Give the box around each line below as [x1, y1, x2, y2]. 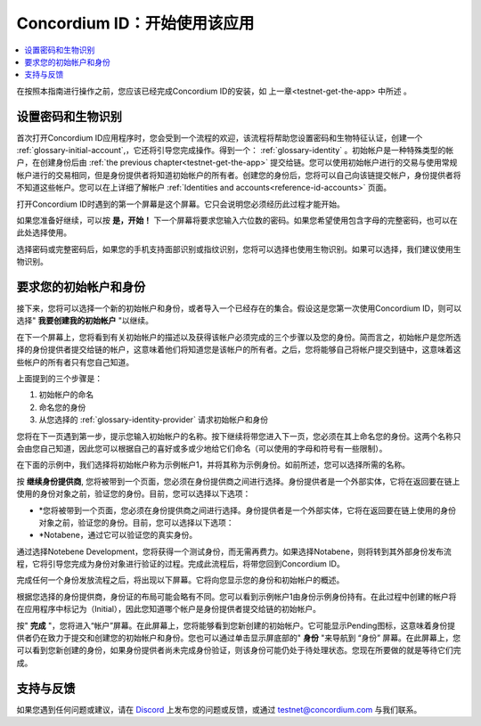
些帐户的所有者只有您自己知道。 [16, 356, 134, 367]
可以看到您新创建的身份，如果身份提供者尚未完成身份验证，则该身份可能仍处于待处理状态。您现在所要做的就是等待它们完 [16, 645, 461, 656]
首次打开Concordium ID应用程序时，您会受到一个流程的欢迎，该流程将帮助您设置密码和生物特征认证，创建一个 [16, 132, 423, 143]
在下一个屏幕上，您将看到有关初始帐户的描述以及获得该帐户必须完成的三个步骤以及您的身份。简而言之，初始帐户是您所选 [16, 331, 461, 342]
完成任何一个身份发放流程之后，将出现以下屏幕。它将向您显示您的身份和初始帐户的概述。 [16, 575, 345, 585]
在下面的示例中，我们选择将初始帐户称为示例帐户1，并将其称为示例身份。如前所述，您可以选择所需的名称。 [16, 460, 410, 470]
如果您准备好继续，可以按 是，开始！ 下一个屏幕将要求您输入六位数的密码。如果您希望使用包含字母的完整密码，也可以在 [16, 215, 458, 225]
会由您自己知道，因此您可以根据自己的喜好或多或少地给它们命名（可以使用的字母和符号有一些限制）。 [16, 443, 387, 453]
